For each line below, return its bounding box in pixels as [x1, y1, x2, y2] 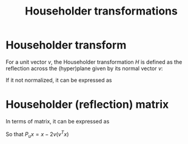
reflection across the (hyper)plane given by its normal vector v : [5, 65, 163, 72]
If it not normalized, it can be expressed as [5, 76, 113, 83]
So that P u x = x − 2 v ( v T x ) [5, 129, 69, 139]
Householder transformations [24, 4, 178, 18]
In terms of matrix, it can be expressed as [5, 117, 110, 125]
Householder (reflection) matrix [5, 98, 169, 111]
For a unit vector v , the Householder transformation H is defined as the [5, 58, 183, 65]
